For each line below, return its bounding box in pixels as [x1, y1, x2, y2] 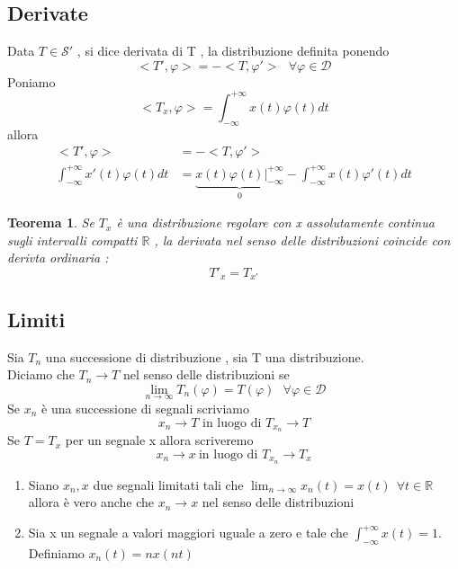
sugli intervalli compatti [7, 230, 138, 249]
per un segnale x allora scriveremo [65, 431, 254, 449]
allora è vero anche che [28, 493, 155, 511]
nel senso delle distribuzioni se [122, 365, 290, 384]
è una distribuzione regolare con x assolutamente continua [116, 213, 435, 232]
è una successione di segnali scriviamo [41, 398, 250, 417]
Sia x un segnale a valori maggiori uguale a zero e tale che [28, 523, 349, 542]
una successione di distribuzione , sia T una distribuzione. [45, 347, 364, 366]
